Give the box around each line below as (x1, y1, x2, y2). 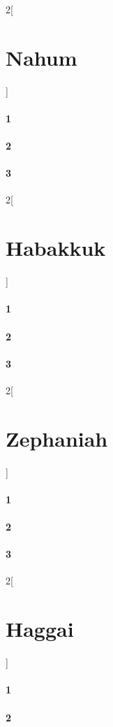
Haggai (6, 614, 74, 643)
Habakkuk (6, 233, 106, 262)
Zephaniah (6, 424, 108, 452)
